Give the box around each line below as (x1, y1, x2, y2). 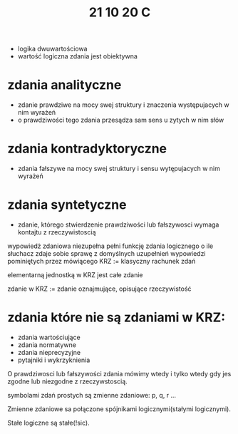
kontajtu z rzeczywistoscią (17, 228, 96, 236)
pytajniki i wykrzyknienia (17, 356, 90, 364)
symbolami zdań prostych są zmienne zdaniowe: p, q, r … (7, 391, 177, 399)
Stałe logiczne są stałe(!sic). (7, 418, 90, 427)
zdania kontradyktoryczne (7, 140, 167, 157)
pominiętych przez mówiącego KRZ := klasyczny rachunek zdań (7, 257, 196, 265)
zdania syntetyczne (7, 197, 127, 213)
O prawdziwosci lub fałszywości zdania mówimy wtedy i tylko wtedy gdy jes (7, 369, 232, 378)
